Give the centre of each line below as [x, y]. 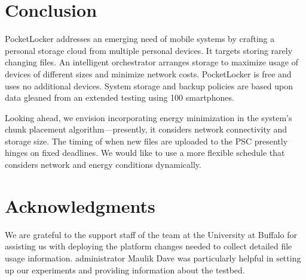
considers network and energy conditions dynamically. [103, 165]
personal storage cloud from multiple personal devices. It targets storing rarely [149, 50]
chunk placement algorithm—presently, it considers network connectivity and [146, 129]
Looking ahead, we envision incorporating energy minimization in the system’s [149, 117]
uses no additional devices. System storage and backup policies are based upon [149, 85]
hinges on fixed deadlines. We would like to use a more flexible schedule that [145, 153]
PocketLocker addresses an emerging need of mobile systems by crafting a [140, 39]
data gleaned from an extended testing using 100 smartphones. [120, 97]
